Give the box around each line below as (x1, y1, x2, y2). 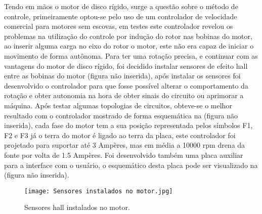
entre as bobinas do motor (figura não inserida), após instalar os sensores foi (4, 70, 241, 81)
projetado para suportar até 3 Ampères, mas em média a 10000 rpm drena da (4, 140, 245, 150)
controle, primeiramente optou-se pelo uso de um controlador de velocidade (4, 11, 237, 21)
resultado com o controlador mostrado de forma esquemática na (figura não (4, 110, 238, 120)
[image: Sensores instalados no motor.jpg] (24, 187, 173, 195)
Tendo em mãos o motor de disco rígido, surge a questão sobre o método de (4, 1, 238, 11)
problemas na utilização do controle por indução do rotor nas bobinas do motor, (4, 30, 252, 41)
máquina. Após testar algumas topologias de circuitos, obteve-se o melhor (4, 100, 232, 110)
